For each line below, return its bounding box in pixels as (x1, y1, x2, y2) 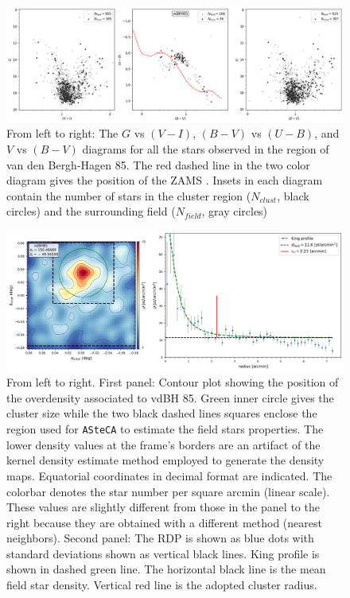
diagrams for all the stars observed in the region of (82, 140, 329, 157)
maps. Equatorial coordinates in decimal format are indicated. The (6, 467, 332, 483)
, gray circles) (201, 203, 268, 219)
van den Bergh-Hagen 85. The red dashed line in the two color (6, 156, 310, 173)
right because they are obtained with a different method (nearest (6, 514, 322, 530)
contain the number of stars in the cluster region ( (6, 187, 251, 204)
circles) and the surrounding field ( (6, 203, 176, 219)
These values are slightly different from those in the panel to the (6, 499, 320, 515)
